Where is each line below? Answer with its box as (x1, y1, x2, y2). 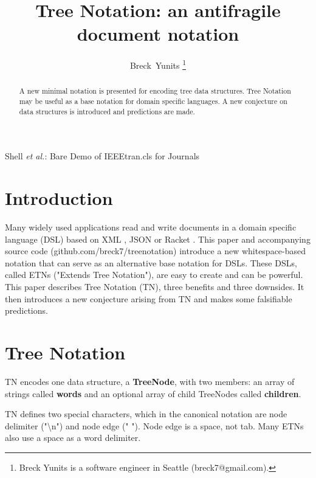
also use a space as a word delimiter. (5, 431, 141, 444)
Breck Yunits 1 (129, 57, 187, 71)
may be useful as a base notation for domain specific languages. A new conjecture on (19, 96, 287, 106)
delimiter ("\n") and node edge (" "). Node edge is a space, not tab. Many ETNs (5, 419, 304, 432)
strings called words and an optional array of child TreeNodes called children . (5, 387, 301, 400)
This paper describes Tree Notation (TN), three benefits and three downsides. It (5, 280, 304, 293)
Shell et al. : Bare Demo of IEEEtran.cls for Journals (5, 150, 200, 162)
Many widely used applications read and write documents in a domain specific (5, 221, 297, 234)
